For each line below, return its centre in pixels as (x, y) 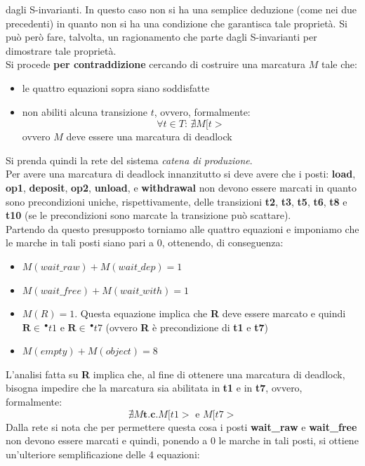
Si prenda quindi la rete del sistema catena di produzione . (129, 160)
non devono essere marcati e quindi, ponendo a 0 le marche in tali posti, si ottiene (182, 440)
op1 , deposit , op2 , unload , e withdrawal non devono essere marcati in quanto (181, 187)
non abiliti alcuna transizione (85, 111)
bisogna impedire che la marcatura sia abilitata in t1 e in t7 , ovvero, (154, 388)
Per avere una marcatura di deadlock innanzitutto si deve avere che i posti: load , (181, 174)
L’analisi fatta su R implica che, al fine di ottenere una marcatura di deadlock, (175, 374)
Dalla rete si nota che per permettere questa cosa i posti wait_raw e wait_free (181, 426)
